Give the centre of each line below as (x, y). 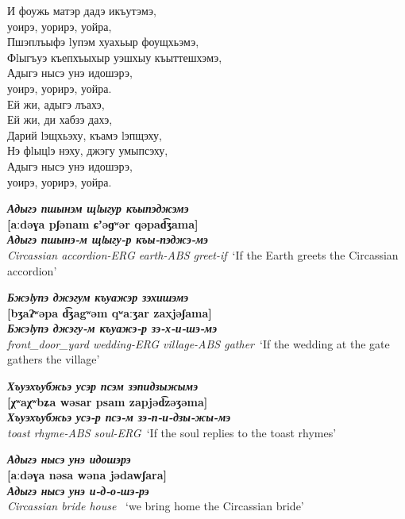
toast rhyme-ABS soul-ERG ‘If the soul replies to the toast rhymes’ (172, 432)
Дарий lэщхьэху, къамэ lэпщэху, (85, 135)
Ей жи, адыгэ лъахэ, (56, 104)
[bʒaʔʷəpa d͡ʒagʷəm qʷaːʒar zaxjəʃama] (110, 312)
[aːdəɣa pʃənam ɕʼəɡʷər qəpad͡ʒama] (103, 223)
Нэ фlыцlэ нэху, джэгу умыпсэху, (88, 150)
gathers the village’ (54, 359)
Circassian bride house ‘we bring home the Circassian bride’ (156, 506)
